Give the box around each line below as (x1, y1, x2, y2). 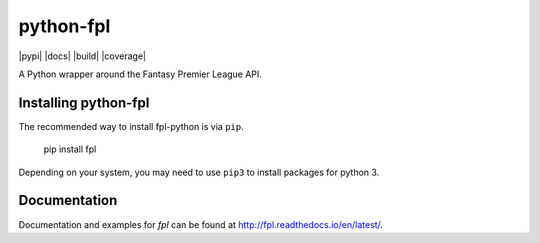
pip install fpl (43, 143, 97, 155)
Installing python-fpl (18, 94, 150, 111)
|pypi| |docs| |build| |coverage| (18, 50, 147, 62)
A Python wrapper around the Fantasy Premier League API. (18, 68, 262, 80)
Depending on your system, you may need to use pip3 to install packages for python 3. (18, 166, 380, 178)
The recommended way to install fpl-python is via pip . (18, 120, 244, 132)
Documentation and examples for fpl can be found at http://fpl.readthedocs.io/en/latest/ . (18, 218, 384, 230)
